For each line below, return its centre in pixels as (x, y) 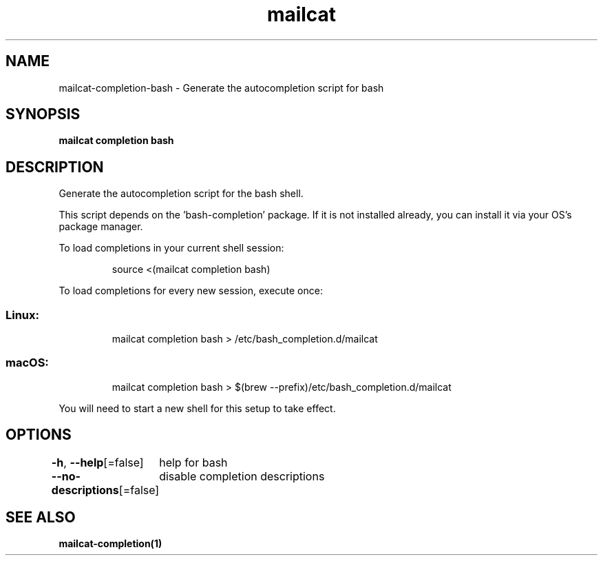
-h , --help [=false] (97, 462)
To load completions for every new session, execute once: (191, 291)
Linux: (23, 315)
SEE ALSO (41, 518)
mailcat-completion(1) (110, 544)
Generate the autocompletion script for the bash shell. (181, 194)
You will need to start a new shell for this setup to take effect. (197, 408)
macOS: (27, 363)
